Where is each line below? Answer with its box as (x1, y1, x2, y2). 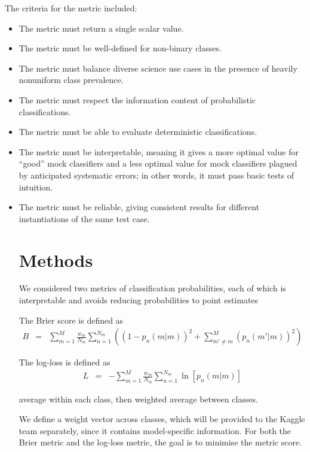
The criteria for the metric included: (5, 2, 137, 14)
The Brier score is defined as (19, 313, 124, 326)
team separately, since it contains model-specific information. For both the (19, 424, 291, 436)
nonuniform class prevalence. (19, 73, 124, 86)
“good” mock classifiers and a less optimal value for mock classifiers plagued (19, 157, 297, 170)
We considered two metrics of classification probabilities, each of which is (19, 282, 286, 294)
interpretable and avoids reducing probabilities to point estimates (19, 294, 259, 306)
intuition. (19, 180, 53, 193)
